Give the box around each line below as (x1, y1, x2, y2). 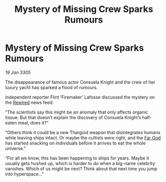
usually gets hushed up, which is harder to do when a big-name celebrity (5, 160, 156, 166)
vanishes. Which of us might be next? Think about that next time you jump (5, 165, 158, 171)
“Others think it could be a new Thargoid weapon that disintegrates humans (5, 129, 161, 135)
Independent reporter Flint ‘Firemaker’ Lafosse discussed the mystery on (5, 94, 155, 100)
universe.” (5, 145, 26, 151)
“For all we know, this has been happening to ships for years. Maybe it (5, 155, 150, 161)
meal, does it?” (17, 119, 49, 125)
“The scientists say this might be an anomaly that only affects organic (5, 109, 148, 115)
